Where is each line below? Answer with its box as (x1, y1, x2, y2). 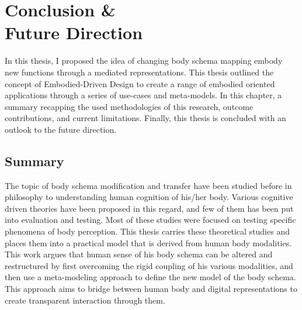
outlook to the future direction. (5, 123, 117, 135)
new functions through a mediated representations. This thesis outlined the (5, 66, 274, 78)
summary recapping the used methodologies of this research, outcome (5, 100, 254, 112)
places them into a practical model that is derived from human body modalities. (5, 236, 292, 249)
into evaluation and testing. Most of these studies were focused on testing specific (5, 213, 296, 226)
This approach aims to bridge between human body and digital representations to (5, 283, 297, 295)
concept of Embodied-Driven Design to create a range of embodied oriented (5, 77, 275, 89)
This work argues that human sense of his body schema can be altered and (5, 248, 273, 260)
